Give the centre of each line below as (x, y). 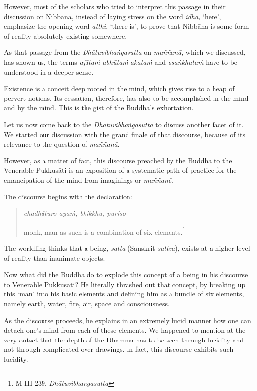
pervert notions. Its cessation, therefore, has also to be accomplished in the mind (126, 98)
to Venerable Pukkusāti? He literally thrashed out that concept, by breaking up (125, 284)
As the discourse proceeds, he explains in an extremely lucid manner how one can (128, 320)
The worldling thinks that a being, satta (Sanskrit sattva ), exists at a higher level (127, 248)
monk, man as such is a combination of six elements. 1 (105, 231)
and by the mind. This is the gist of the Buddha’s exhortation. (99, 108)
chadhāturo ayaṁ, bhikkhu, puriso (74, 213)
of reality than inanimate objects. (55, 258)
